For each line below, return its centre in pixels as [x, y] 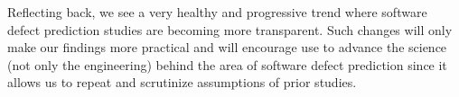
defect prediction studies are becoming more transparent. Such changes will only [230, 29]
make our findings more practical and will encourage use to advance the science [227, 47]
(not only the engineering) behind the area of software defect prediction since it [227, 64]
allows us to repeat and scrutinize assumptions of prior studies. [182, 82]
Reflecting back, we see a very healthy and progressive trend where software [217, 12]
